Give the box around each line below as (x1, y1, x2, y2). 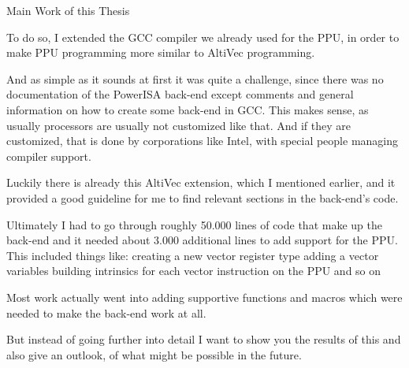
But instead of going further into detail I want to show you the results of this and (6, 331, 401, 348)
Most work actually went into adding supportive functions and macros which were (6, 288, 403, 305)
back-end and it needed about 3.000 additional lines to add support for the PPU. (6, 232, 398, 248)
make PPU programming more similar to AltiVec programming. (6, 44, 315, 61)
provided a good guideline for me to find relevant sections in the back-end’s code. (6, 189, 399, 206)
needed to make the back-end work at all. (6, 304, 206, 321)
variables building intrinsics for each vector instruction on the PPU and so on (6, 262, 381, 279)
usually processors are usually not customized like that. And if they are (6, 117, 351, 133)
